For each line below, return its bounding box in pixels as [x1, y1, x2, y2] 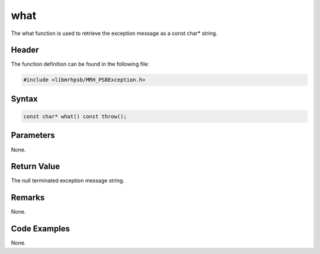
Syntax [11, 94, 38, 104]
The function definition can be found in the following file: [11, 61, 149, 68]
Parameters [11, 131, 55, 141]
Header [11, 45, 39, 55]
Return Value [11, 161, 60, 172]
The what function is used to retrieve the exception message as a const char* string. [11, 30, 217, 37]
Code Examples [11, 224, 71, 234]
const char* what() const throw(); [23, 113, 127, 120]
